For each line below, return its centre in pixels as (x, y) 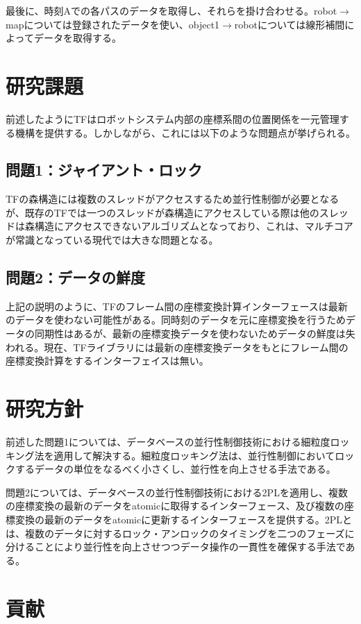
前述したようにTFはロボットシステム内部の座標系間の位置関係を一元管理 (173, 118)
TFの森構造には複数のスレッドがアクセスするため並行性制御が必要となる (173, 199)
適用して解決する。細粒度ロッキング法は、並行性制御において (194, 455)
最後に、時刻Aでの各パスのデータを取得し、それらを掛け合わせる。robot (171, 10)
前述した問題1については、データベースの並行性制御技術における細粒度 (168, 441)
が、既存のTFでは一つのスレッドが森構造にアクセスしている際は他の (162, 212)
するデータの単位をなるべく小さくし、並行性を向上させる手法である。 (175, 469)
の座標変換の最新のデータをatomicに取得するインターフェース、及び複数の (175, 506)
